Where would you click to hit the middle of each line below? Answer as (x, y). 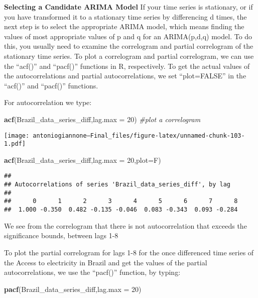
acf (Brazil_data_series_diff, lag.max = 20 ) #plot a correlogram (102, 119)
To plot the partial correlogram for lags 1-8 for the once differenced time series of (129, 252)
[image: (17, 135)
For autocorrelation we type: (48, 102)
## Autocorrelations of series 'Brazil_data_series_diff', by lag (117, 185)
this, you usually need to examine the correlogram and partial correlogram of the (129, 46)
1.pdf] (15, 144)
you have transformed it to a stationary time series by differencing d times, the (125, 16)
